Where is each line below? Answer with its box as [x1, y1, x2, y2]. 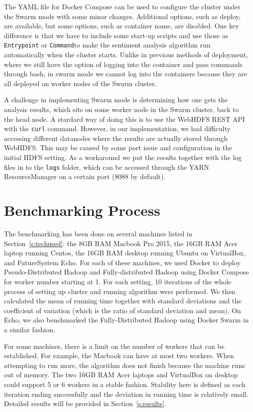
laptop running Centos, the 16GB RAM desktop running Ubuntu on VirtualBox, [4, 248, 246, 258]
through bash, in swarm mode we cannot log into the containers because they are [4, 69, 247, 79]
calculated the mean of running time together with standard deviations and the [4, 296, 242, 306]
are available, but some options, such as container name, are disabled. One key [4, 21, 239, 31]
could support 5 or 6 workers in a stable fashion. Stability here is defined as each [4, 379, 246, 389]
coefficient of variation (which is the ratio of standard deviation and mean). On [4, 305, 241, 315]
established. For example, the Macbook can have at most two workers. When [4, 350, 234, 361]
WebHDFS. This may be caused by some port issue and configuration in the [4, 142, 232, 153]
